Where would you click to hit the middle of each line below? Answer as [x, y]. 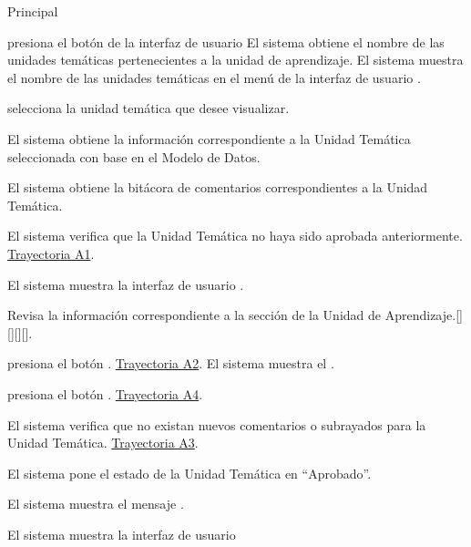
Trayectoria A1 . [51, 253]
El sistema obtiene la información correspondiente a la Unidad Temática [209, 138]
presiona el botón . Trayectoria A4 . [105, 393]
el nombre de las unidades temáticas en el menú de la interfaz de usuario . [214, 77]
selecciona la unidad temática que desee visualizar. [148, 108]
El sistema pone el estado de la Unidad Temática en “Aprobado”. [189, 473]
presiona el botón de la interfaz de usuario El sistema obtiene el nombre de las [226, 41]
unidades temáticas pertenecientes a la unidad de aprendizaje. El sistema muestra [235, 60]
